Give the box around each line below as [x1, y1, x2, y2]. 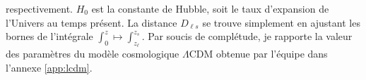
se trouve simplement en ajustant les [202, 15, 360, 29]
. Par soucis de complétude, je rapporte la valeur [141, 29, 353, 44]
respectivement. [6, 1, 73, 15]
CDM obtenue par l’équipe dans [189, 46, 328, 61]
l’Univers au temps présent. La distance [6, 15, 177, 29]
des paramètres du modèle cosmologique [6, 46, 179, 61]
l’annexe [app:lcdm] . [6, 60, 93, 74]
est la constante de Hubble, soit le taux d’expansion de [91, 1, 329, 15]
